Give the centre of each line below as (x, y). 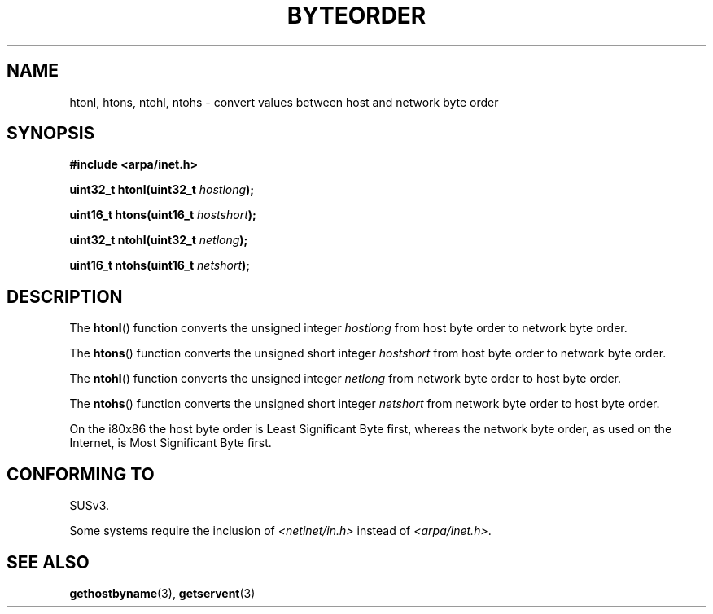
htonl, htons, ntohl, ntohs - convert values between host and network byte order (284, 102)
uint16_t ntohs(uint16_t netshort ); (160, 265)
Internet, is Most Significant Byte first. (171, 443)
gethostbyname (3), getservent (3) (162, 593)
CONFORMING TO (81, 474)
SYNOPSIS (51, 134)
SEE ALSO (48, 562)
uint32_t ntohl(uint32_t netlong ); (159, 240)
